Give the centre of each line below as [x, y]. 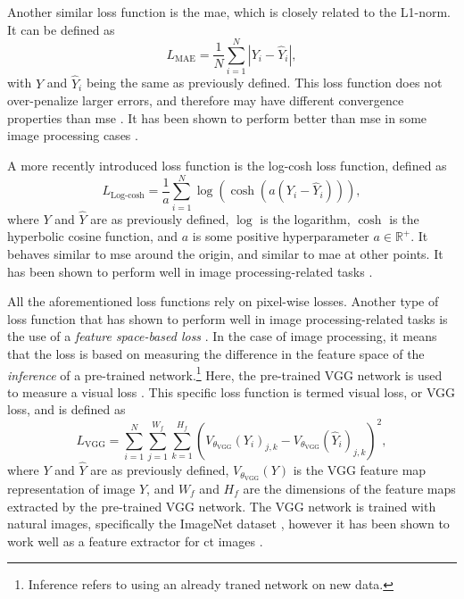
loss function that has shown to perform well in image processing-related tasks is [228, 318]
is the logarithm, [305, 218]
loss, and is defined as [66, 409]
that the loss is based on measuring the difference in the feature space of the [216, 354]
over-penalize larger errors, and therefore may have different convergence [206, 100]
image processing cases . [73, 135]
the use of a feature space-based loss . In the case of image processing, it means [222, 336]
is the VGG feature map [360, 470]
